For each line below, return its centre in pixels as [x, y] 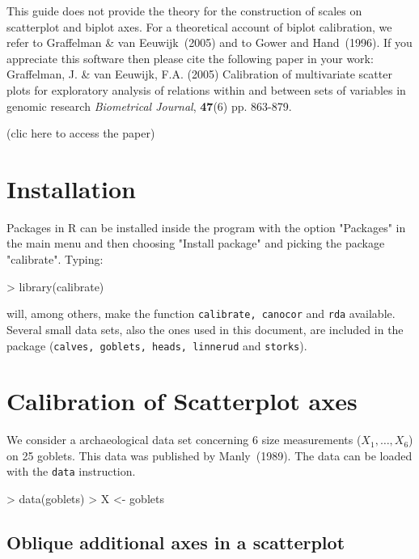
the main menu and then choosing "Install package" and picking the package [196, 243]
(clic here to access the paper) [81, 133]
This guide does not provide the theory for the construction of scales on [184, 11]
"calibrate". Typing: [55, 259]
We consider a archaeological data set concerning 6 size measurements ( [184, 440]
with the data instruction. [71, 471]
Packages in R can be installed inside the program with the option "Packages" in [206, 227]
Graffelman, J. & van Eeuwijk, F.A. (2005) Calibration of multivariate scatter [199, 74]
